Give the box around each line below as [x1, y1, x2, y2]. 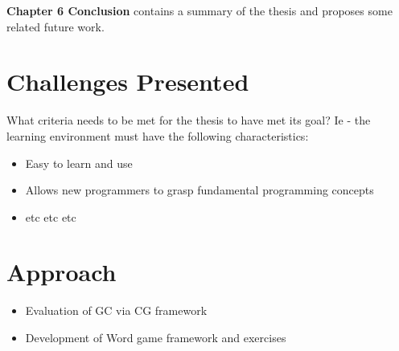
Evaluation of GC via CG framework [25, 302, 208, 319]
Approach [6, 255, 117, 288]
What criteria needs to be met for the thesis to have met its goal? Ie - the [6, 112, 371, 129]
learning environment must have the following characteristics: [6, 127, 309, 144]
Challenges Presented [6, 65, 249, 98]
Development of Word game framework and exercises [25, 329, 286, 345]
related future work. [6, 18, 105, 35]
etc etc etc [25, 208, 76, 225]
